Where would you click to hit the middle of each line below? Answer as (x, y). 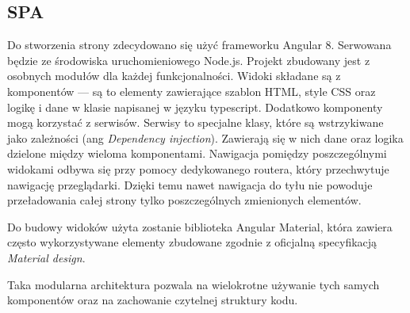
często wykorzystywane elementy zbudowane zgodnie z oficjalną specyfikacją (192, 242)
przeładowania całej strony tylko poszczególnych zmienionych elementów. (184, 200)
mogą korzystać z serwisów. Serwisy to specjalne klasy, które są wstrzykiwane (195, 122)
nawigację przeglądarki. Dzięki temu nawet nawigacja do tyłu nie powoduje (190, 184)
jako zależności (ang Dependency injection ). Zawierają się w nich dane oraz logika (205, 137)
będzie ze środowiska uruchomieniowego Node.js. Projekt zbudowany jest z (189, 60)
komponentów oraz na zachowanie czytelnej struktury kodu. (153, 300)
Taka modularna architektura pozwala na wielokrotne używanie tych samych (194, 284)
